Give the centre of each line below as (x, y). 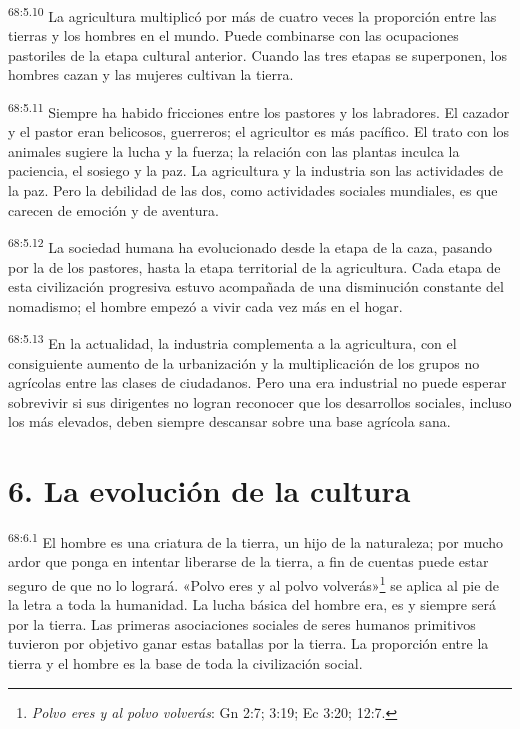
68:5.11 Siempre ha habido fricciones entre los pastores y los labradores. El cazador (259, 110)
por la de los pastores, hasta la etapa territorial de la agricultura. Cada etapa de (254, 266)
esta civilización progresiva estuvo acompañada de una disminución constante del (256, 286)
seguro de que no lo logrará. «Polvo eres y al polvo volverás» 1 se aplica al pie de (254, 583)
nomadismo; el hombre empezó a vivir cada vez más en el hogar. (205, 305)
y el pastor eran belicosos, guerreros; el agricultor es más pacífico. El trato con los (259, 131)
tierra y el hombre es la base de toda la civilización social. (185, 662)
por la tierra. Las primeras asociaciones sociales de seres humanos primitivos (242, 623)
